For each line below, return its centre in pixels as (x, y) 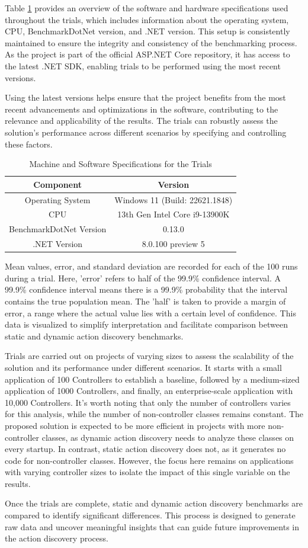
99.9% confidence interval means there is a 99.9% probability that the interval (146, 289)
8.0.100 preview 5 (173, 244)
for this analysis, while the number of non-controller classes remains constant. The (154, 414)
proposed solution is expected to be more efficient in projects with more (135, 425)
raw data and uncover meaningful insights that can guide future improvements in (152, 526)
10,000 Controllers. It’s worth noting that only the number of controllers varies (148, 402)
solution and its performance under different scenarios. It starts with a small (143, 367)
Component (57, 184)
